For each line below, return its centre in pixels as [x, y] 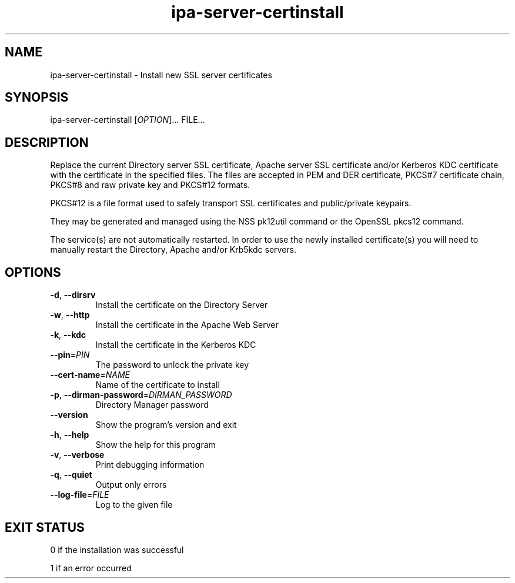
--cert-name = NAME [90, 375]
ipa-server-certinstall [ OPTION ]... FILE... [128, 120]
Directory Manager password [152, 405]
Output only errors [131, 485]
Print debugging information [150, 465]
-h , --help [70, 435]
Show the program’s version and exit [166, 425]
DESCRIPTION [47, 142]
